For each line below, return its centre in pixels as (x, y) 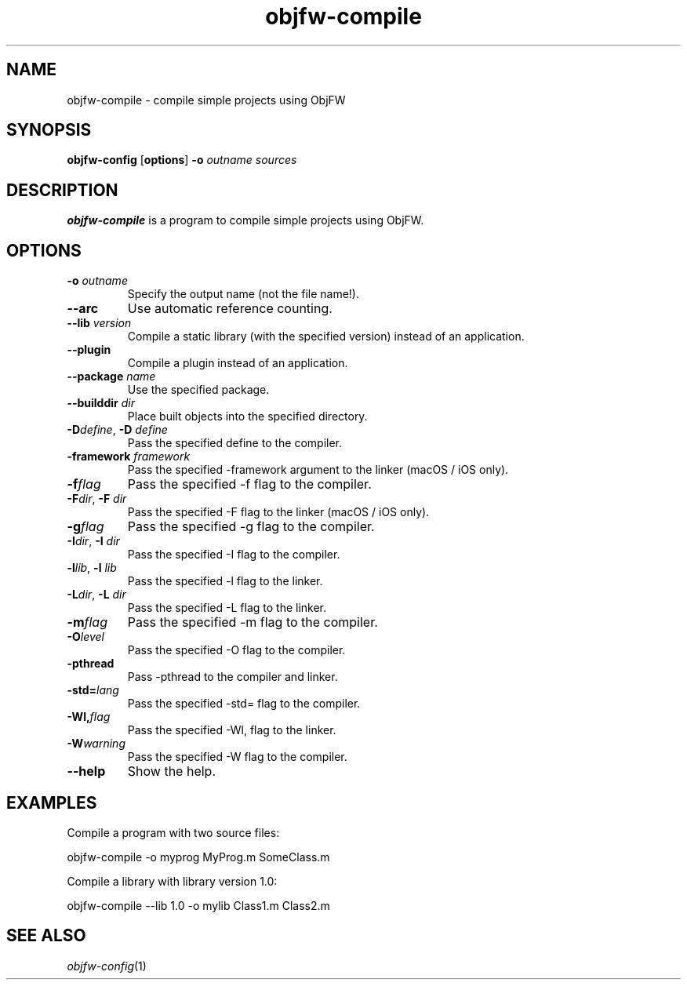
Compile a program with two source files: (173, 832)
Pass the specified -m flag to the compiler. (253, 622)
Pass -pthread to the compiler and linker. (233, 677)
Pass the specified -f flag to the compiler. (249, 484)
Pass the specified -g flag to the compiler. (251, 527)
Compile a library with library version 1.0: (172, 881)
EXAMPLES (52, 802)
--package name (111, 377)
